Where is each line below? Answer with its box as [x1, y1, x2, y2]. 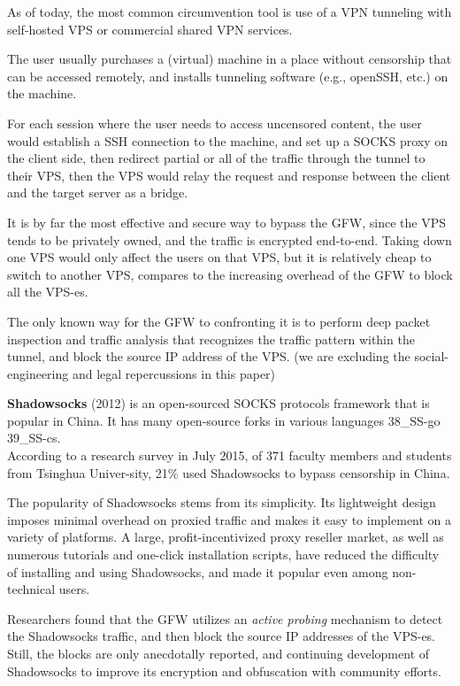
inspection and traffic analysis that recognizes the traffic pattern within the [7, 329, 415, 348]
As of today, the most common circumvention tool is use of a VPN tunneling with [7, 3, 452, 20]
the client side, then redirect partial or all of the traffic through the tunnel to [7, 149, 425, 167]
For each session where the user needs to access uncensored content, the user [7, 113, 422, 132]
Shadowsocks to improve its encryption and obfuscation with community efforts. [7, 661, 441, 680]
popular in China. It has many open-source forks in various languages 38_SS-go [7, 411, 441, 429]
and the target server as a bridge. [7, 183, 188, 202]
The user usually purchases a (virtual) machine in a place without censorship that [7, 50, 452, 68]
